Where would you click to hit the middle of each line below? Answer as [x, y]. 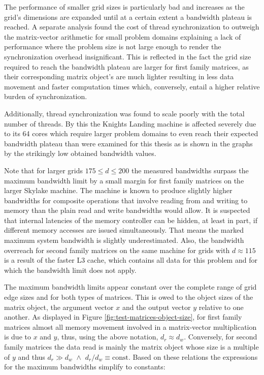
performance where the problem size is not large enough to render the [113, 46]
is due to [18, 337]
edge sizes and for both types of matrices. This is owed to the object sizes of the [129, 297]
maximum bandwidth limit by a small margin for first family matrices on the [124, 180]
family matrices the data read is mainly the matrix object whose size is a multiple [131, 347]
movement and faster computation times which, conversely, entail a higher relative [132, 86]
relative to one [221, 307]
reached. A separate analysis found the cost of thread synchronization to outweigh [132, 27]
